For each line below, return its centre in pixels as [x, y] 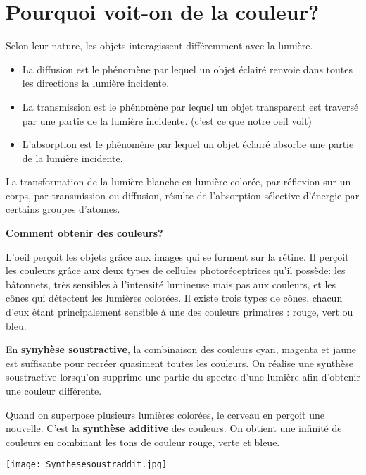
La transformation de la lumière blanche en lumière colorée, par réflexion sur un [178, 181]
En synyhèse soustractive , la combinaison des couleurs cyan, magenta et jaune [181, 349]
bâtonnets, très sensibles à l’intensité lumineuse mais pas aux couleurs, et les [171, 284]
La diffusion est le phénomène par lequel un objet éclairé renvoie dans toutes [188, 69]
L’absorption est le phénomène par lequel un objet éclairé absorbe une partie [188, 144]
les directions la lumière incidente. [96, 83]
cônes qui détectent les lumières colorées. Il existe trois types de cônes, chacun [174, 298]
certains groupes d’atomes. [63, 209]
